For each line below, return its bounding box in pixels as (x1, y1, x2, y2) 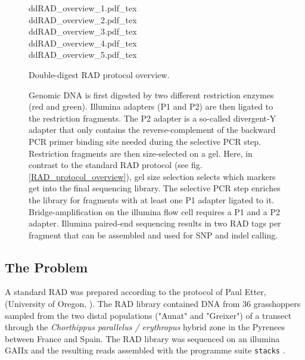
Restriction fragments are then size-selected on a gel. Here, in (29, 147, 253, 159)
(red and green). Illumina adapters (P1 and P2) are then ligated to (29, 100, 273, 113)
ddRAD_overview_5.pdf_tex (29, 48, 137, 61)
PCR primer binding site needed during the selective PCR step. (29, 135, 262, 147)
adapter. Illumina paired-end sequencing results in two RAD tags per (29, 217, 281, 229)
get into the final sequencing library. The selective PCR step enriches (29, 182, 281, 194)
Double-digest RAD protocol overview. (29, 68, 170, 80)
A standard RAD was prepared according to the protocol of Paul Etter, (5, 285, 266, 298)
